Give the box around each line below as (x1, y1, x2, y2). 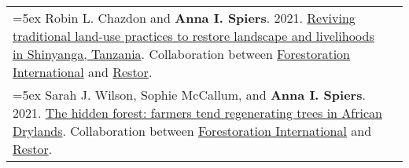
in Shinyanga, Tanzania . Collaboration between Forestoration (13, 45, 350, 63)
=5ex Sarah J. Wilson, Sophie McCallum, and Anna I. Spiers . (13, 86, 366, 104)
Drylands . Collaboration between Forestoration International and (13, 122, 372, 140)
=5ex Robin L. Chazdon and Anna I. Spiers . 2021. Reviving (13, 9, 356, 27)
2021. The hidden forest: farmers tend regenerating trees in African (13, 104, 382, 122)
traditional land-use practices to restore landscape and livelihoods (13, 27, 374, 45)
